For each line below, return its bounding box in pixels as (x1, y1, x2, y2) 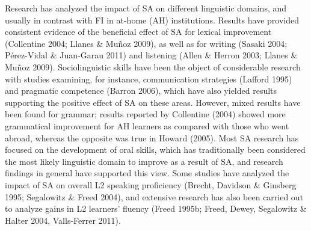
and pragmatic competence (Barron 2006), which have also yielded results (5, 84, 277, 97)
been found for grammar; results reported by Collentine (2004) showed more (5, 108, 286, 120)
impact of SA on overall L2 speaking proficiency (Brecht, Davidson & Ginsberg (5, 178, 297, 191)
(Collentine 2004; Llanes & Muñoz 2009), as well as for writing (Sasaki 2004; (5, 37, 288, 49)
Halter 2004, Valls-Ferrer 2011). (5, 214, 121, 226)
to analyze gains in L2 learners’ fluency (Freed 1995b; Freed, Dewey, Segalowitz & (5, 202, 307, 215)
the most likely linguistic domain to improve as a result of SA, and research (5, 155, 283, 167)
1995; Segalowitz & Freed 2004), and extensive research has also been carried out (5, 190, 304, 203)
